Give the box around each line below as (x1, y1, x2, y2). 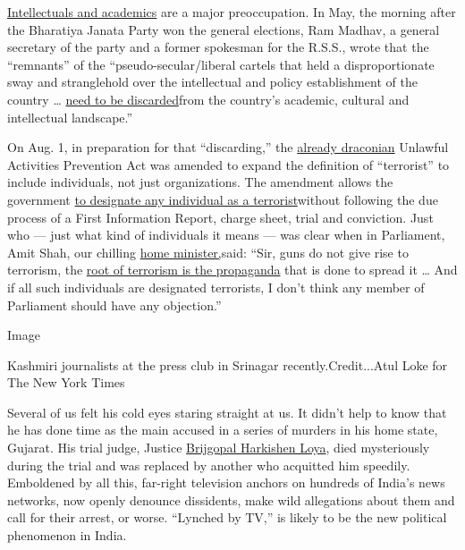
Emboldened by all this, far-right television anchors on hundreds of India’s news (7, 473, 445, 492)
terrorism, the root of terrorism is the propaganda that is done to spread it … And (7, 260, 458, 279)
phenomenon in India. (7, 526, 127, 545)
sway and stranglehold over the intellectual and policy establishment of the (7, 72, 418, 91)
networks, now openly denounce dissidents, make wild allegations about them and (7, 490, 455, 509)
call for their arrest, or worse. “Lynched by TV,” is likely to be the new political (7, 508, 447, 527)
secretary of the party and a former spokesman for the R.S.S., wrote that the (7, 38, 429, 56)
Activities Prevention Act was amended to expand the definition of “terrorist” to (7, 155, 450, 173)
